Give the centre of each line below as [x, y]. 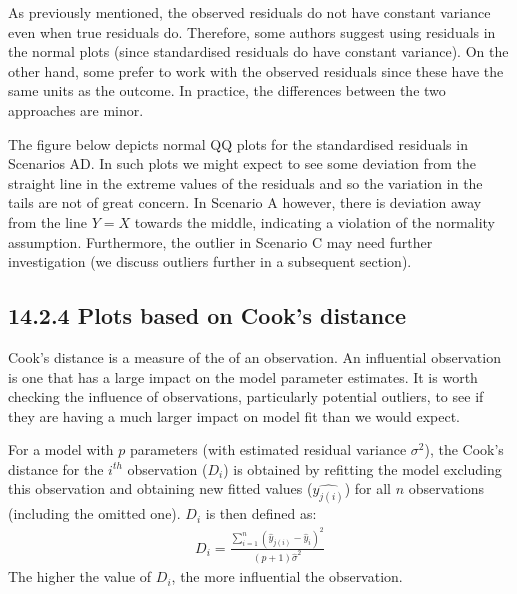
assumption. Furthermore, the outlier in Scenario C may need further [220, 241]
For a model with [61, 449]
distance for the [56, 468]
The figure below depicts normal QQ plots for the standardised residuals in [238, 143]
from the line [47, 221]
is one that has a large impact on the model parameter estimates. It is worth [243, 376]
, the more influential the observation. [287, 576]
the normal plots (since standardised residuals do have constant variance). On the [258, 51]
